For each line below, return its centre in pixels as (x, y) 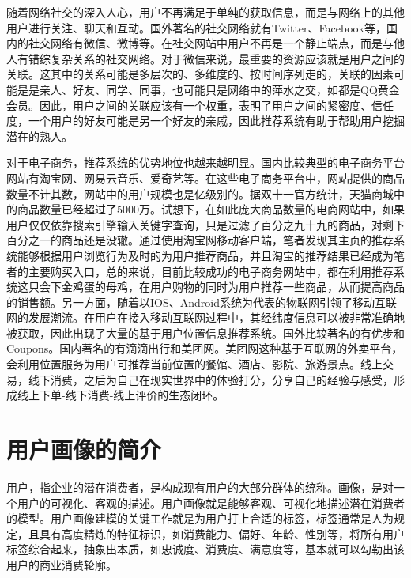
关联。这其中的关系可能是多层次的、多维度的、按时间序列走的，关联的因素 (200, 74)
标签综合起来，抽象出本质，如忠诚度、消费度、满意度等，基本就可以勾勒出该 (205, 549)
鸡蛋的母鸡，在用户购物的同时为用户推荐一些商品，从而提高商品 (238, 287)
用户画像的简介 (84, 450)
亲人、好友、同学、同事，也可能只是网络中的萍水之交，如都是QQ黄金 (219, 89)
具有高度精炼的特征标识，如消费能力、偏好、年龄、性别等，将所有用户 (222, 533)
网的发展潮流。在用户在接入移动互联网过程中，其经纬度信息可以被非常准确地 (205, 317)
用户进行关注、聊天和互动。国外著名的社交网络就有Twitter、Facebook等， (196, 27)
